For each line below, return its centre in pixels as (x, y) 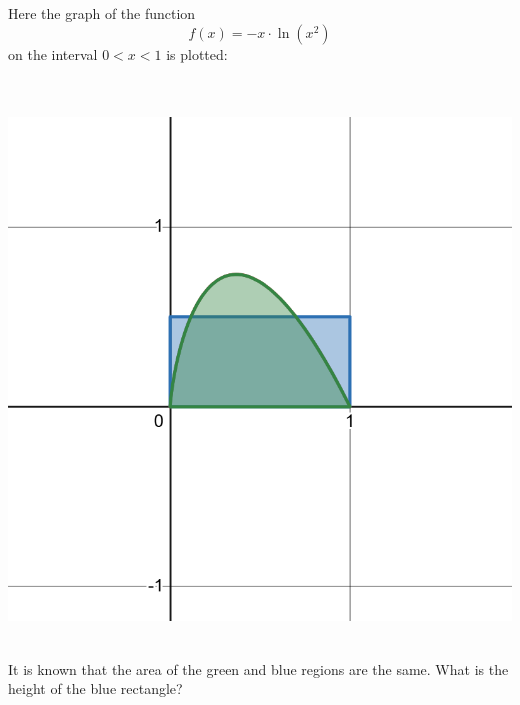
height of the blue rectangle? (95, 688)
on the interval (53, 53)
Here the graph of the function (102, 13)
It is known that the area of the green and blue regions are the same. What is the (258, 668)
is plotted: (197, 53)
